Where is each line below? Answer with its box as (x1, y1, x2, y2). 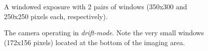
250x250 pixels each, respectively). (4, 11, 108, 21)
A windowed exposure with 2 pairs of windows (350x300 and (4, 1, 187, 11)
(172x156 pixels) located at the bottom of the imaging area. (4, 37, 185, 47)
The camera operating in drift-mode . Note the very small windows (4, 27, 204, 38)
